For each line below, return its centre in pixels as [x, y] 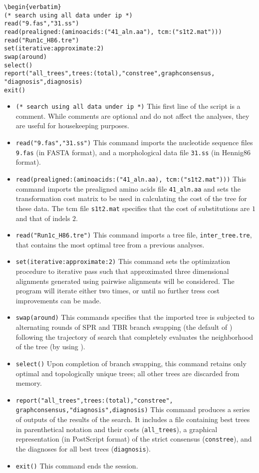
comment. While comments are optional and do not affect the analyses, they [132, 116]
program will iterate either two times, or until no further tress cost [118, 291]
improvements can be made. [58, 300]
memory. [29, 383]
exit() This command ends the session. [77, 465]
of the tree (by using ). [50, 347]
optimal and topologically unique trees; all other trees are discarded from [128, 373]
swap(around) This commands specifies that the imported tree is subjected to [135, 317]
